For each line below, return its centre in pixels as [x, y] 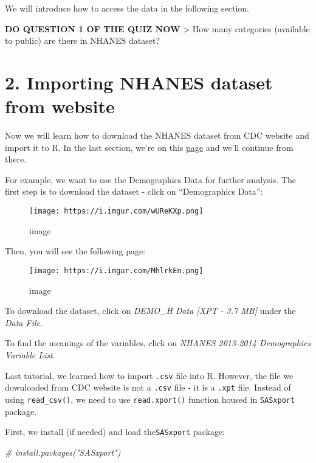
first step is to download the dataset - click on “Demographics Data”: [134, 191]
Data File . [24, 322]
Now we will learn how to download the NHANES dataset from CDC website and [157, 135]
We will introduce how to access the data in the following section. [127, 8]
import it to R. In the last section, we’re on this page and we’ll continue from [149, 147]
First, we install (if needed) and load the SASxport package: [115, 432]
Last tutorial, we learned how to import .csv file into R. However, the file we [149, 375]
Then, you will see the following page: [75, 251]
